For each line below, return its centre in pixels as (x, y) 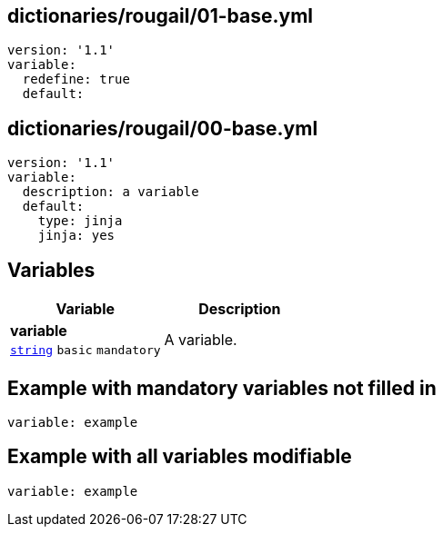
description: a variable (111, 192)
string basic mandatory (86, 351)
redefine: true (76, 79)
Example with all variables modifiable (180, 457)
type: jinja (80, 221)
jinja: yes (76, 236)
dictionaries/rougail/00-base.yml (163, 128)
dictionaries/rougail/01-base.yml (161, 16)
